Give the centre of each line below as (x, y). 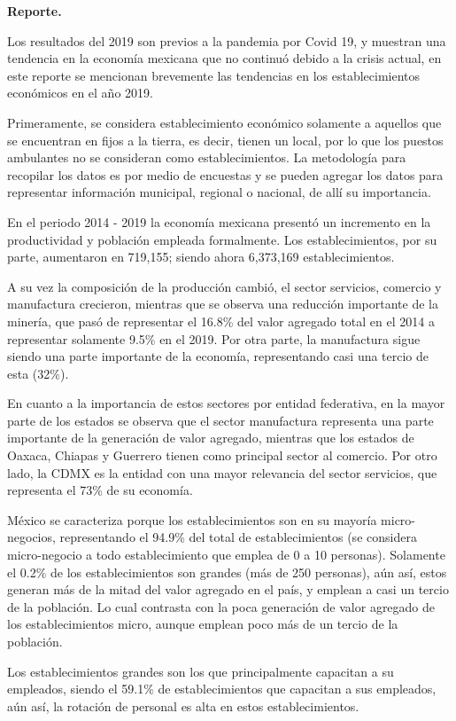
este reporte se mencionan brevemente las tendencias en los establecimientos (214, 75)
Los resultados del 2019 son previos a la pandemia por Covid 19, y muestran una (227, 40)
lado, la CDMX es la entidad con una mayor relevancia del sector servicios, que (222, 472)
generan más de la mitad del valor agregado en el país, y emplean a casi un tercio (228, 589)
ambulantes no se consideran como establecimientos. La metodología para (207, 157)
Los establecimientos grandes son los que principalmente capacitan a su (201, 671)
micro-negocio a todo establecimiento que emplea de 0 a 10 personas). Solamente (226, 555)
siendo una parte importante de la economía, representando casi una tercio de (218, 356)
